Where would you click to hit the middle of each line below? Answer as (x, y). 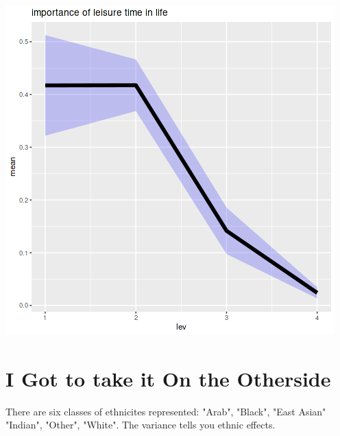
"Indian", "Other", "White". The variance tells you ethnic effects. (141, 425)
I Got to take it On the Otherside (168, 378)
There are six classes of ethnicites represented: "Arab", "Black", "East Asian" (166, 411)
